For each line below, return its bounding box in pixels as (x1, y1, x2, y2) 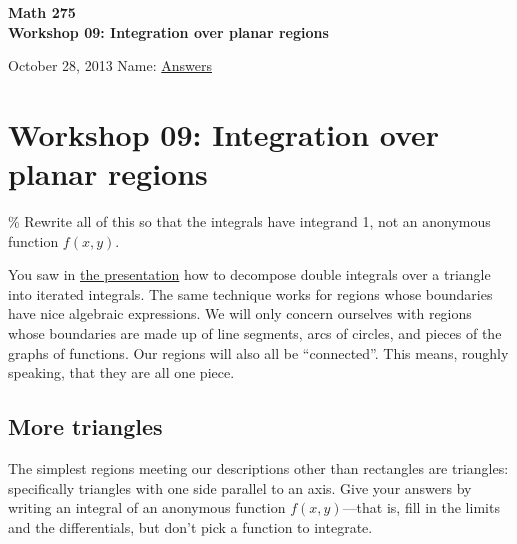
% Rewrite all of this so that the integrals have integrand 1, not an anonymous (8, 211, 491, 232)
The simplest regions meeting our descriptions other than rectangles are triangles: (8, 458, 509, 479)
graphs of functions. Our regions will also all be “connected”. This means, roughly (8, 342, 509, 363)
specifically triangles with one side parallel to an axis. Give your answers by (8, 477, 472, 498)
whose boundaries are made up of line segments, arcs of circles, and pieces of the (8, 323, 502, 344)
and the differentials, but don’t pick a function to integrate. (8, 516, 373, 537)
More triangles (8, 411, 163, 442)
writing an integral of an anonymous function (8, 497, 286, 518)
